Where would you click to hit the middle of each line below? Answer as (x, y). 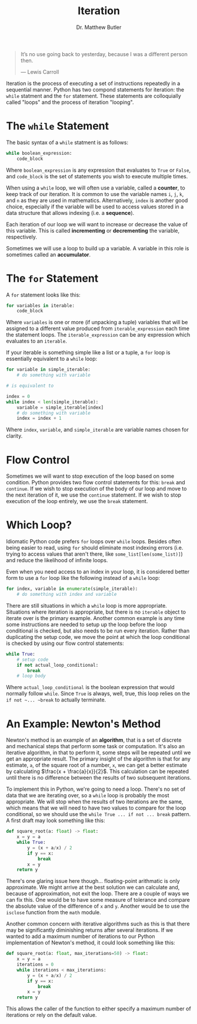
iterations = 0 (35, 964)
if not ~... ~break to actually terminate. (56, 700)
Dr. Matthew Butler (99, 27)
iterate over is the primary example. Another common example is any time (96, 618)
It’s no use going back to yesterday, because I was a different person (104, 54)
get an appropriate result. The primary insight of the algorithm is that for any (98, 759)
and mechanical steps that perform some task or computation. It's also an (96, 746)
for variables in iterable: (41, 305)
